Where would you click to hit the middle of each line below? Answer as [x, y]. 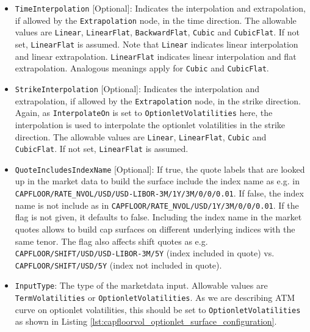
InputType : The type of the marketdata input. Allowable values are [141, 285]
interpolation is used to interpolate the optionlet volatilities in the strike [150, 124]
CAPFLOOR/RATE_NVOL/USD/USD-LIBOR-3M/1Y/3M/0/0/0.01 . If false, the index [159, 193]
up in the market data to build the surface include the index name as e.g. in [157, 181]
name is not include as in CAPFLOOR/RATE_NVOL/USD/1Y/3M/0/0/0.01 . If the [157, 205]
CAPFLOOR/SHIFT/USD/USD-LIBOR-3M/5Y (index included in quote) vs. [145, 253]
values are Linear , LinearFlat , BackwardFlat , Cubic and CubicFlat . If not [157, 32]
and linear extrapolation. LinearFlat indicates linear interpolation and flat [156, 56]
